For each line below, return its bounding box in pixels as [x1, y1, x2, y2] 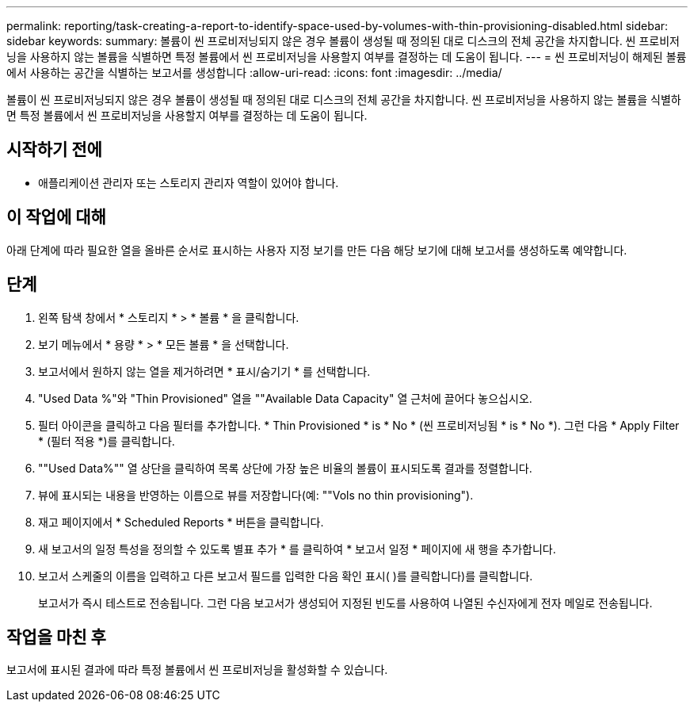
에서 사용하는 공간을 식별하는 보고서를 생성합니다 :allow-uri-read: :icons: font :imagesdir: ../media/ [6, 66, 502, 79]
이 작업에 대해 [6, 207, 106, 228]
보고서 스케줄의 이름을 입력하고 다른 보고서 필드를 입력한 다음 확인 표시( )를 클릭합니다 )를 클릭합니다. [38, 568, 533, 583]
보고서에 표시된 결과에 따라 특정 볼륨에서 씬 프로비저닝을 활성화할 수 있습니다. [6, 663, 388, 677]
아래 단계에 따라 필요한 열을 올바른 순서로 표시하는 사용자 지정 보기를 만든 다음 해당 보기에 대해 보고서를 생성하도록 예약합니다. [6, 243, 627, 257]
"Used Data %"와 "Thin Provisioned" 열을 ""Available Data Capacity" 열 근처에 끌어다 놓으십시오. [38, 391, 532, 405]
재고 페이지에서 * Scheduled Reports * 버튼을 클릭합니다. [38, 515, 324, 529]
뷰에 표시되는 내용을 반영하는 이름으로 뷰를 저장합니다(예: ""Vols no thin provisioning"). [38, 488, 474, 502]
